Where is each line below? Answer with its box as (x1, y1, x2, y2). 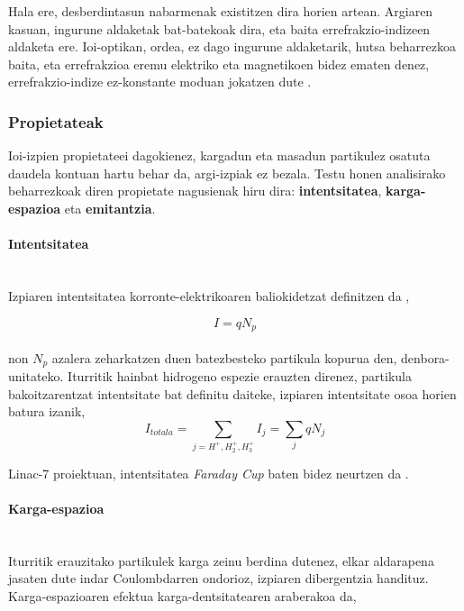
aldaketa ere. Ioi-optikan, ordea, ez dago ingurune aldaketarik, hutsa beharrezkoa (8, 37, 456, 56)
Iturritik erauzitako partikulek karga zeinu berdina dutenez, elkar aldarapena (8, 551, 434, 570)
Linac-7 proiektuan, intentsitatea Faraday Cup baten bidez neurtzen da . (8, 463, 409, 482)
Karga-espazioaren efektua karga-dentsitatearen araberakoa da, (8, 586, 357, 605)
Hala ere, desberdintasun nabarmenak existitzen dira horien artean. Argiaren (8, 2, 433, 20)
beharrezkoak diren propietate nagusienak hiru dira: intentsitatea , (8, 181, 382, 200)
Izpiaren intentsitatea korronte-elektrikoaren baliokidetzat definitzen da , (8, 286, 410, 305)
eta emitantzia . (64, 198, 156, 217)
